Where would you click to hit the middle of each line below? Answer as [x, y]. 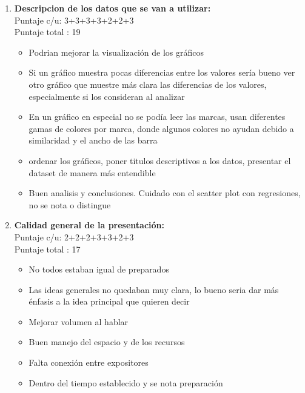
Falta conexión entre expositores [89, 362]
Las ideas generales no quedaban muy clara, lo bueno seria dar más [154, 289]
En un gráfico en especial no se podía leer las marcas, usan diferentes [157, 117]
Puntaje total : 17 [47, 249]
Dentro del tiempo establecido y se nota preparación [126, 382]
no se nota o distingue [70, 204]
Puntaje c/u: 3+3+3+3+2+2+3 [74, 20]
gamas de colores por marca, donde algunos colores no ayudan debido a [161, 128]
